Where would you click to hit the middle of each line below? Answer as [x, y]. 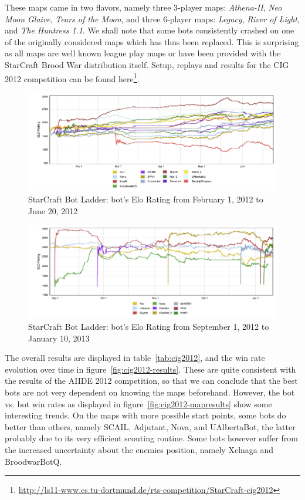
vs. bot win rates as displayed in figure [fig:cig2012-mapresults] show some [138, 403]
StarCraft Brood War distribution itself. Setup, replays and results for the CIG [147, 64]
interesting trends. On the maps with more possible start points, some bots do [145, 415]
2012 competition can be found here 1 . [72, 77]
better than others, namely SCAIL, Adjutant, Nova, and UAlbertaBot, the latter [150, 426]
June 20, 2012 [53, 210]
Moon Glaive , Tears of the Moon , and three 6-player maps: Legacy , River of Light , [152, 18]
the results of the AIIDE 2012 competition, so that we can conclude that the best [151, 381]
